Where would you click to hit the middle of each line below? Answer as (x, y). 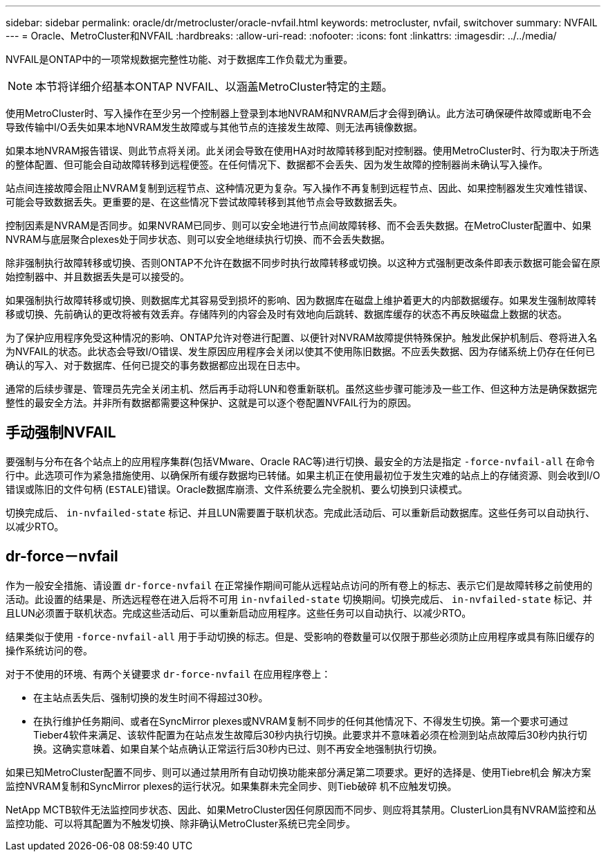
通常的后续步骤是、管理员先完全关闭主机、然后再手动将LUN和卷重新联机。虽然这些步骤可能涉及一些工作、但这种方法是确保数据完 (301, 389)
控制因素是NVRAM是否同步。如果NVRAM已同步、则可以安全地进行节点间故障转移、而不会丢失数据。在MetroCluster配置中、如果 (299, 225)
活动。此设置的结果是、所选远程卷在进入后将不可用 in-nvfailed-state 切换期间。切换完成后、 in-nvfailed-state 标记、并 (299, 599)
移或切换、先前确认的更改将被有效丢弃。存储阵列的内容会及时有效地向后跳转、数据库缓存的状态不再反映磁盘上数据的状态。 (286, 314)
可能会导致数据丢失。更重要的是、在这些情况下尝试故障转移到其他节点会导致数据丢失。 (204, 202)
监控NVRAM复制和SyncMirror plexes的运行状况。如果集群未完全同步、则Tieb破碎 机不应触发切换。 (231, 786)
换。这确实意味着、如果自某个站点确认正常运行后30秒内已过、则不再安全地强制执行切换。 (238, 748)
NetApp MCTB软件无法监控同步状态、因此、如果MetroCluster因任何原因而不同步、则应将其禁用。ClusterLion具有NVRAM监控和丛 (301, 809)
